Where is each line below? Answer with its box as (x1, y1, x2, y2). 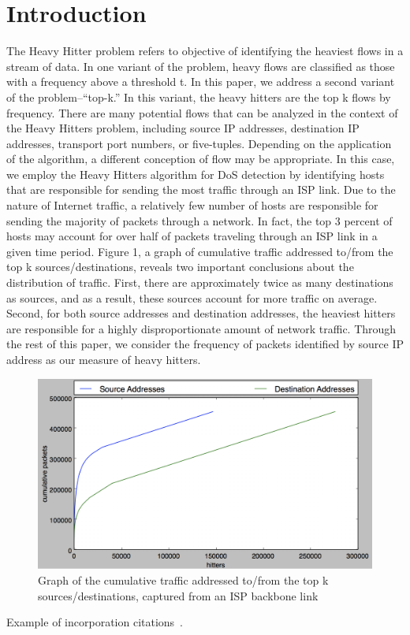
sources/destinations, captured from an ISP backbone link (38, 587, 319, 603)
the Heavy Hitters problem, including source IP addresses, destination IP (6, 120, 360, 136)
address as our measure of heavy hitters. (6, 351, 201, 367)
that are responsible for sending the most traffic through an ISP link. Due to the (6, 181, 396, 198)
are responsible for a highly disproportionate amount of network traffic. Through (6, 320, 397, 336)
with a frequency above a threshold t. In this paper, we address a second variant (6, 73, 395, 90)
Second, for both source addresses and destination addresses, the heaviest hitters (6, 305, 396, 321)
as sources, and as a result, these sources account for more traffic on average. (6, 289, 378, 306)
